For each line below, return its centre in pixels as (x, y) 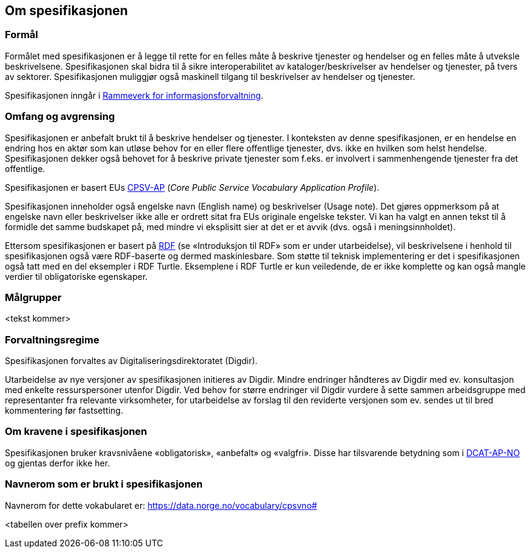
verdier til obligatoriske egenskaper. (76, 276)
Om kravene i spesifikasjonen (76, 432)
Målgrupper (33, 297)
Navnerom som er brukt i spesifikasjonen (104, 484)
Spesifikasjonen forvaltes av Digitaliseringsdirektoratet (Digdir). (131, 361)
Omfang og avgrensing (60, 117)
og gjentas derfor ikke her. (58, 463)
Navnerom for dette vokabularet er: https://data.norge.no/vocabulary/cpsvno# (161, 505)
